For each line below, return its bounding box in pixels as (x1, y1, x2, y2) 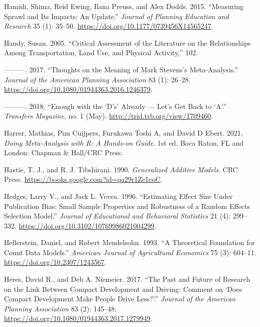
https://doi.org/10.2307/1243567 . (4, 257, 107, 267)
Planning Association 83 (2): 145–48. (4, 303, 117, 313)
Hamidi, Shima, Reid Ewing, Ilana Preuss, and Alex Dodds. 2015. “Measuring (4, 1, 244, 11)
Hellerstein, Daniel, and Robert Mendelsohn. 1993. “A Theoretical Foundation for (4, 237, 255, 248)
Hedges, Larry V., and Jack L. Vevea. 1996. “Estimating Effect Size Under (4, 190, 233, 201)
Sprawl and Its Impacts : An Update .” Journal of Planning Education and (4, 11, 229, 21)
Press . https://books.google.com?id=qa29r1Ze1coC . (4, 174, 163, 184)
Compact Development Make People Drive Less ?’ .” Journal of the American (4, 293, 236, 304)
